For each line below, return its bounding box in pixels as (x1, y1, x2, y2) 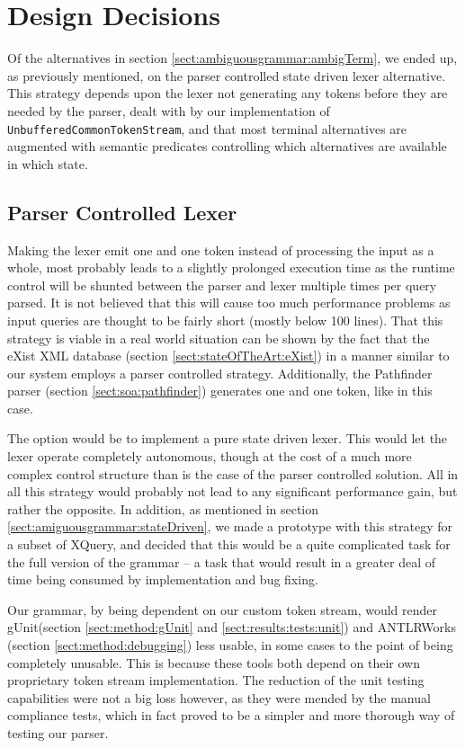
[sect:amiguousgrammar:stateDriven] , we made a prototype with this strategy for (7, 517, 453, 536)
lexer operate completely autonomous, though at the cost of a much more (7, 447, 412, 466)
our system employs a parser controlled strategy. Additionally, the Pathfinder (7, 363, 433, 382)
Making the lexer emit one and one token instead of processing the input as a (7, 240, 434, 259)
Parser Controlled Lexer (7, 198, 237, 226)
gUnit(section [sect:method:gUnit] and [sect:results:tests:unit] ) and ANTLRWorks (7, 618, 456, 637)
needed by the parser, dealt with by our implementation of (7, 101, 330, 120)
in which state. (7, 154, 88, 173)
